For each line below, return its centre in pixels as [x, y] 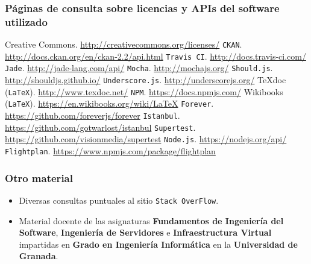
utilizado [26, 21]
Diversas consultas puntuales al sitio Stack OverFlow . [119, 200]
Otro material [39, 178]
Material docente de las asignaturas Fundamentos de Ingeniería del [151, 220]
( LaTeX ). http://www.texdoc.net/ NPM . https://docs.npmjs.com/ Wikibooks [144, 91]
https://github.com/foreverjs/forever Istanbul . [93, 115]
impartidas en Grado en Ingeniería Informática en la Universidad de [158, 244]
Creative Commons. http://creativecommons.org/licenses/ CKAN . [124, 44]
